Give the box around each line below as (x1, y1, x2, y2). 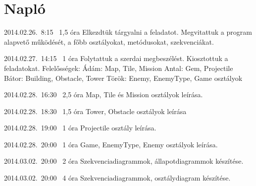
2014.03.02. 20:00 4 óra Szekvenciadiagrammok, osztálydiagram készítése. (4, 173, 231, 183)
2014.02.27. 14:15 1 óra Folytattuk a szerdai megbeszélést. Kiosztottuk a (4, 53, 228, 63)
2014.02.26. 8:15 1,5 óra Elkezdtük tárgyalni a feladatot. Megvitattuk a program (4, 27, 252, 37)
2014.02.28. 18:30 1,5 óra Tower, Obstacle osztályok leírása (4, 106, 187, 116)
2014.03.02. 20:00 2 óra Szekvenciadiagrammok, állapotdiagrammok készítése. (4, 156, 244, 166)
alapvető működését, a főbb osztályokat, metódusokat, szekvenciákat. (4, 36, 214, 47)
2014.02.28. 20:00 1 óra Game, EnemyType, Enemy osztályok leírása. (4, 139, 218, 149)
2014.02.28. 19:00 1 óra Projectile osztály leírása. (4, 123, 156, 133)
